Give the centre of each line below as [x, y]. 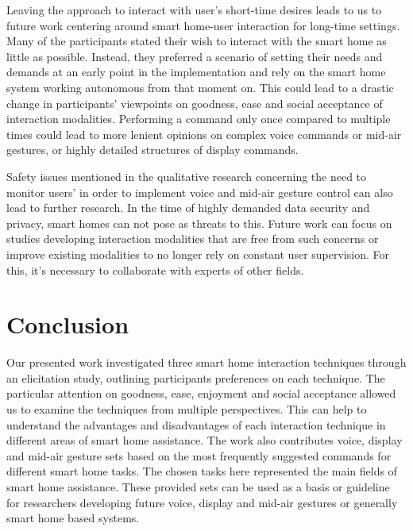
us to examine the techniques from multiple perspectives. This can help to [187, 409]
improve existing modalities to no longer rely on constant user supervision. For [198, 254]
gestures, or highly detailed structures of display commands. [152, 150]
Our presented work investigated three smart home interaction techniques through [206, 362]
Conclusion [68, 324]
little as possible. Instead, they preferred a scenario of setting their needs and [195, 56]
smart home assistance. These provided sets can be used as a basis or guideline [198, 486]
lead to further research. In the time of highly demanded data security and [188, 208]
